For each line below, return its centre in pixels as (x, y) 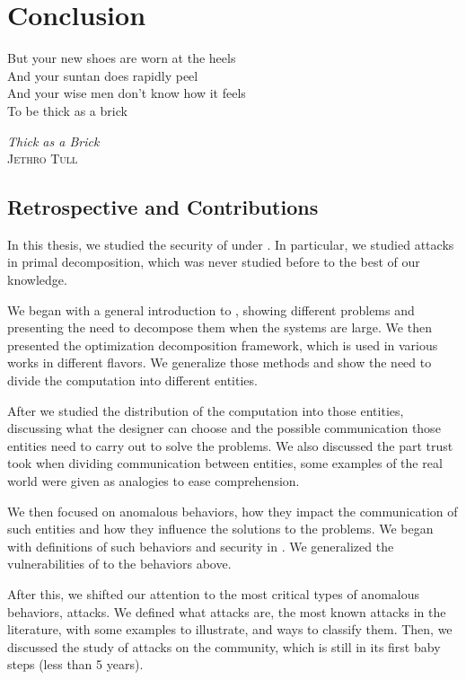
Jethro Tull (43, 159)
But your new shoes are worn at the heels (122, 58)
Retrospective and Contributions (163, 207)
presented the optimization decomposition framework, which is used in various (223, 344)
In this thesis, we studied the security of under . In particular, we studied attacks (231, 244)
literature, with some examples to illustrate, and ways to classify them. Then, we (230, 629)
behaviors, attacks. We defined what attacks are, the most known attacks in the (227, 611)
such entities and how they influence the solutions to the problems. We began (220, 529)
